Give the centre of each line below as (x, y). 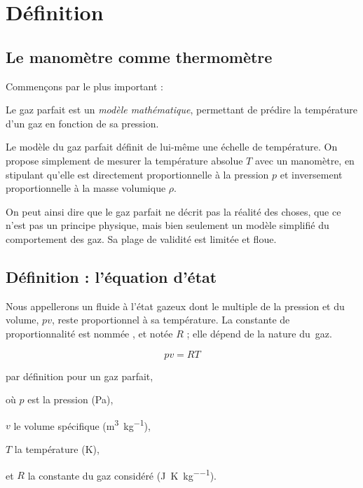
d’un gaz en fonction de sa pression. (82, 123)
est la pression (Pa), (70, 399)
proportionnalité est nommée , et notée (89, 333)
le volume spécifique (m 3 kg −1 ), (82, 424)
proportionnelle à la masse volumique (86, 188)
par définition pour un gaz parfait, (80, 376)
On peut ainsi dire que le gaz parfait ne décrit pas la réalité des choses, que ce (173, 211)
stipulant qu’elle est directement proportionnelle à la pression (137, 174)
